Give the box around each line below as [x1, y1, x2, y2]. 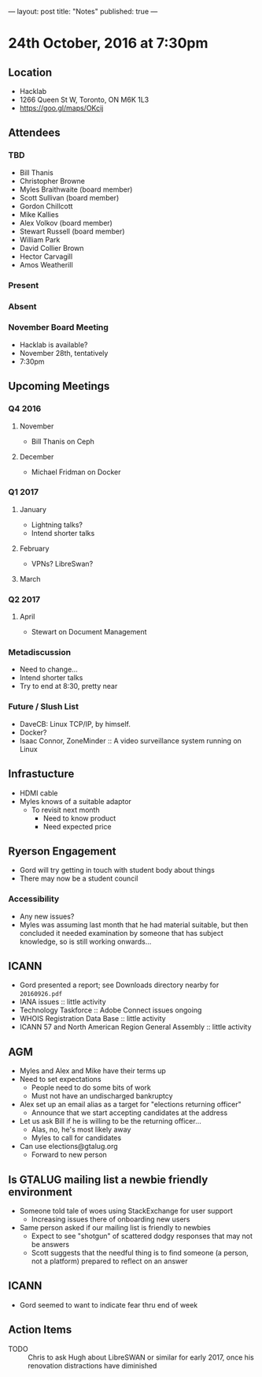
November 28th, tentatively [19, 348, 109, 357]
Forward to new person [31, 1150, 108, 1159]
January [19, 504, 47, 514]
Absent [8, 301, 37, 312]
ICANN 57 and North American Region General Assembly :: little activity [19, 1022, 252, 1032]
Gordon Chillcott [19, 201, 73, 211]
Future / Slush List [8, 702, 79, 713]
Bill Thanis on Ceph [31, 436, 94, 446]
